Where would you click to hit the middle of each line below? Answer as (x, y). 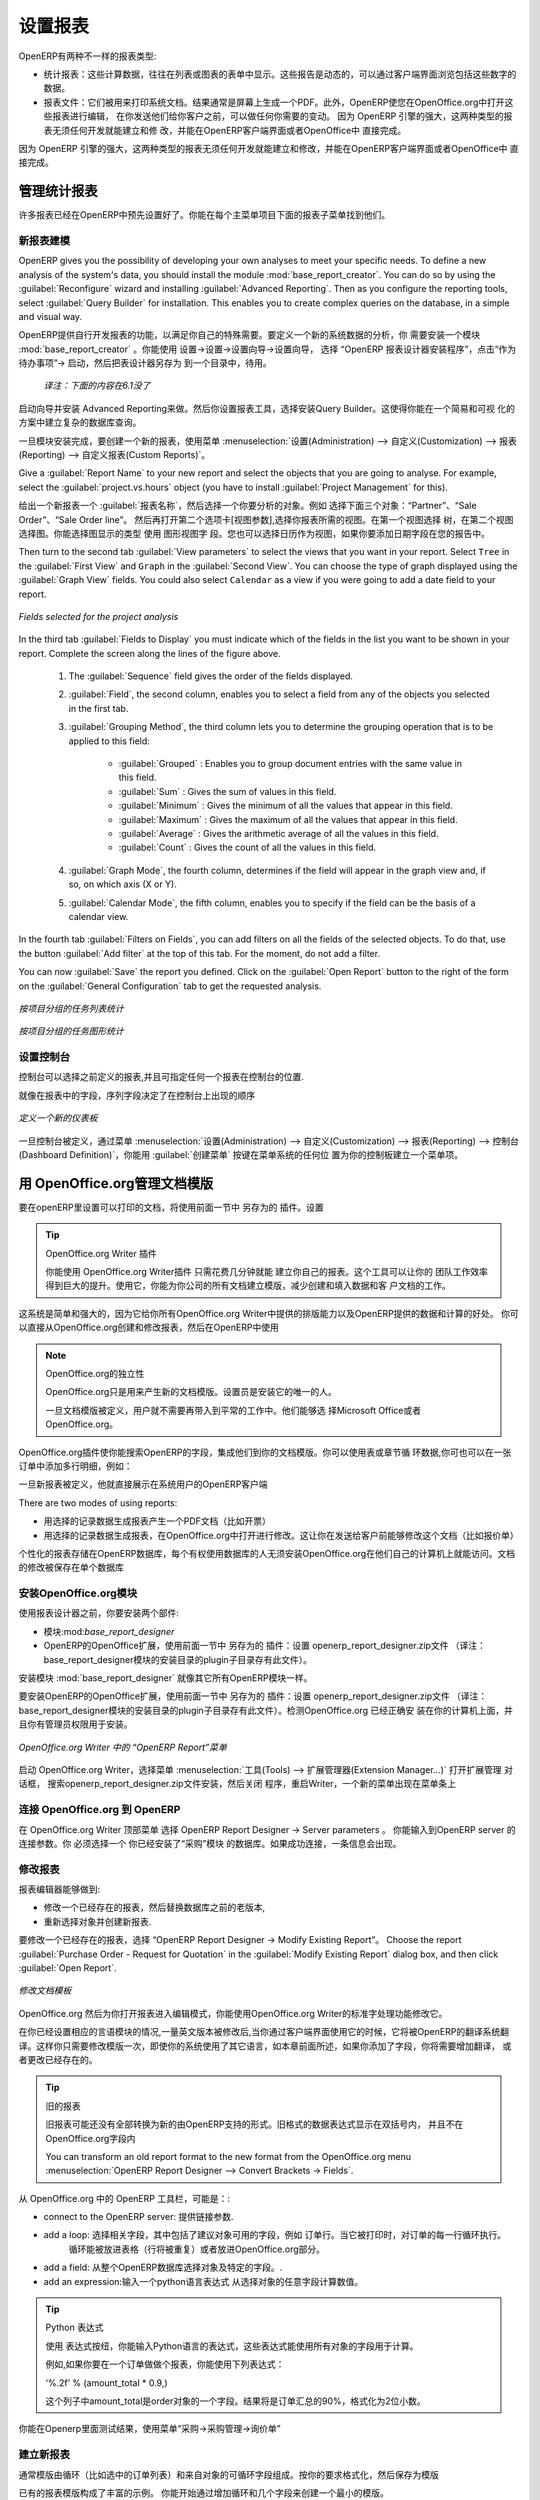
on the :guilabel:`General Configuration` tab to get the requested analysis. (170, 986)
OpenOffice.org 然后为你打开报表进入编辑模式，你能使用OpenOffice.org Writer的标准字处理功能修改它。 (233, 2013)
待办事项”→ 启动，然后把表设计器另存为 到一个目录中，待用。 (145, 363)
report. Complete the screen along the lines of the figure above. (150, 653)
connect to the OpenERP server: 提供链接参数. (138, 2217)
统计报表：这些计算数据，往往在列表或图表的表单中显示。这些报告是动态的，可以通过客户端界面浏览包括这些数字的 (280, 74)
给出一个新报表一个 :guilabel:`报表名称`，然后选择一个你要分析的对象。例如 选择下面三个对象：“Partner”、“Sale (247, 506)
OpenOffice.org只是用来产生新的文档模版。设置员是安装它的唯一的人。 (191, 1392)
